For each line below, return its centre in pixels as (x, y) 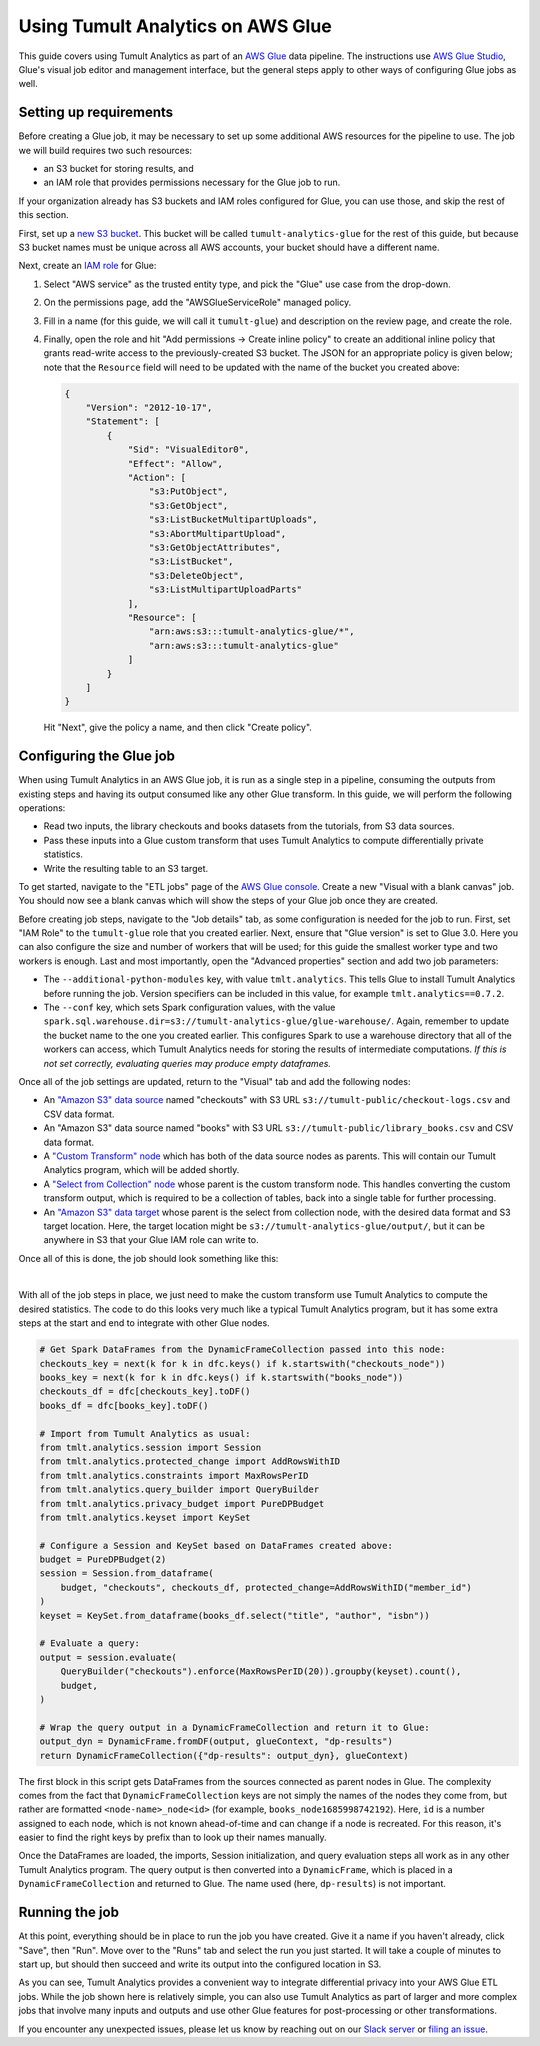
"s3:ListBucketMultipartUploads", (233, 519)
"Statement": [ (122, 421)
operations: (42, 807)
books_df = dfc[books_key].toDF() (124, 1405)
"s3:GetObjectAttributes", (215, 547)
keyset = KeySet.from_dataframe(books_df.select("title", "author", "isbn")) (234, 1615)
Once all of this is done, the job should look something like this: (148, 1258)
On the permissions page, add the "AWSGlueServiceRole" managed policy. (197, 302)
